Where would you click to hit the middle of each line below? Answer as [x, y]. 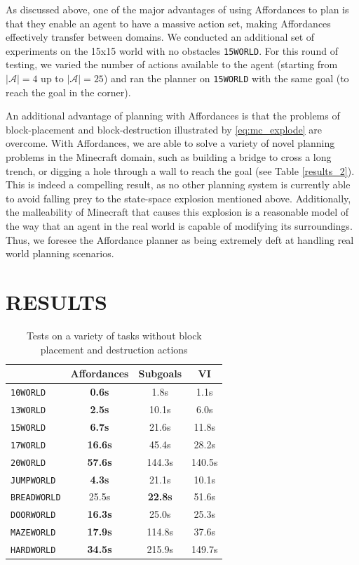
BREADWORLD [36, 498]
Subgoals [160, 374]
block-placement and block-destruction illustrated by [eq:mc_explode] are [164, 129]
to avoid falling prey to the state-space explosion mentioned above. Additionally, [178, 198]
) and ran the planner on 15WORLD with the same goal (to [226, 78]
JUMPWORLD [33, 480]
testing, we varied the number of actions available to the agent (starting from [172, 64]
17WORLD [28, 445]
